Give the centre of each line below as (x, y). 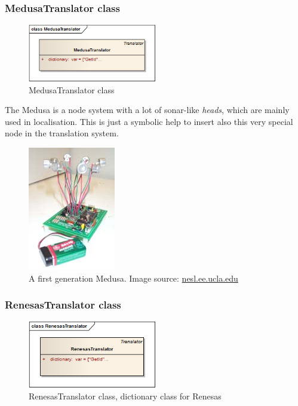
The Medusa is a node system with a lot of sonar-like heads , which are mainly (147, 110)
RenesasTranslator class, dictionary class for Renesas (125, 396)
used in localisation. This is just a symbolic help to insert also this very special (149, 121)
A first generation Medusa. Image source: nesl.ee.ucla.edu (133, 278)
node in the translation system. (62, 133)
